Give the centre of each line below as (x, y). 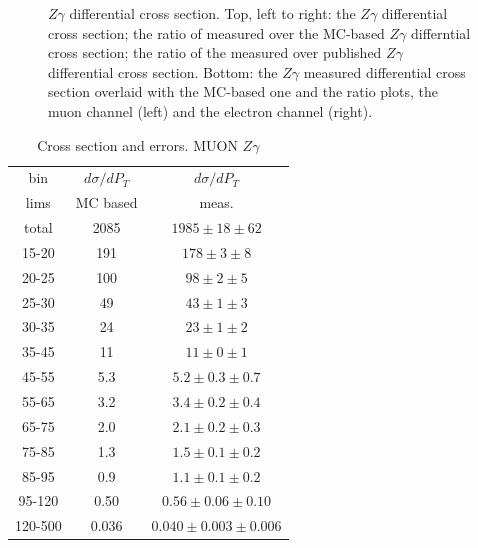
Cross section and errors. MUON (137, 144)
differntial (441, 32)
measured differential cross (384, 71)
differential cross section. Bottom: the (163, 71)
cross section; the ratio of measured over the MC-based (216, 32)
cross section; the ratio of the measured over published (215, 52)
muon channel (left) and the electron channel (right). (210, 110)
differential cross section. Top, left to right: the (212, 13)
